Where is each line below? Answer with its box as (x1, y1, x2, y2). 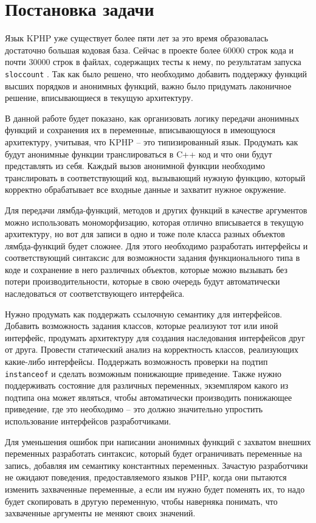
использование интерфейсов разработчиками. (5, 415, 171, 428)
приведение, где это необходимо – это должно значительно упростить (5, 403, 263, 415)
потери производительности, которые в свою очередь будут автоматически (5, 275, 280, 288)
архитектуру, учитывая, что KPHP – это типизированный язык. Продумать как (5, 135, 298, 148)
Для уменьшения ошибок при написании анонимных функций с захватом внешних (5, 435, 311, 448)
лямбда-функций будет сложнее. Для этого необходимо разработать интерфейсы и (5, 239, 308, 252)
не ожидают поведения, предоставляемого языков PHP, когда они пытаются (5, 471, 287, 483)
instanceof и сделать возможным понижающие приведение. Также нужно (5, 367, 282, 379)
